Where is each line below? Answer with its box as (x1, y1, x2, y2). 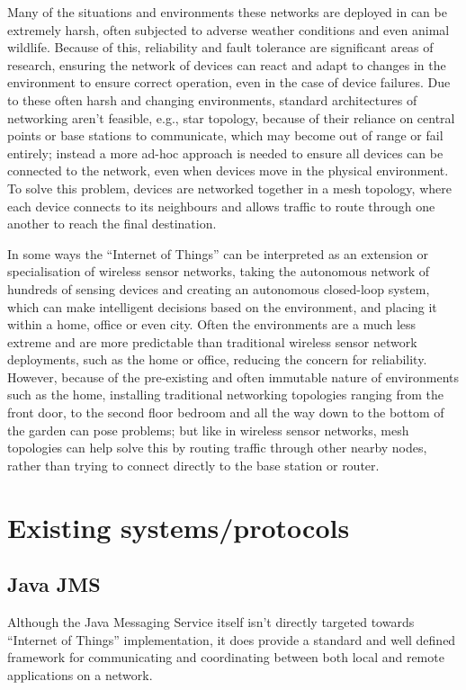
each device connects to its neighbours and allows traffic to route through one (7, 196, 435, 215)
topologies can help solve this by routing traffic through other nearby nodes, (7, 438, 427, 457)
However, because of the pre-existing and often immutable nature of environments (7, 367, 460, 386)
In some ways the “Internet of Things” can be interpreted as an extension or (7, 244, 428, 263)
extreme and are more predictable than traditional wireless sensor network (7, 332, 417, 351)
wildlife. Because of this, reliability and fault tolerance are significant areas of (7, 38, 434, 57)
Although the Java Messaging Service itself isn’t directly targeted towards (7, 613, 415, 632)
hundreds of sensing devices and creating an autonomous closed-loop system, (7, 279, 430, 298)
